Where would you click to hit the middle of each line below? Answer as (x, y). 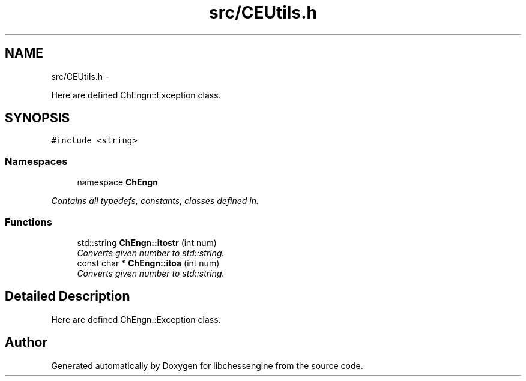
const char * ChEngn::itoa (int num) (148, 263)
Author (26, 343)
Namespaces (36, 161)
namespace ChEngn (117, 182)
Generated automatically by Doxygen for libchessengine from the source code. (207, 365)
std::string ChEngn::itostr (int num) (147, 242)
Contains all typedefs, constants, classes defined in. (155, 201)
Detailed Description (68, 296)
